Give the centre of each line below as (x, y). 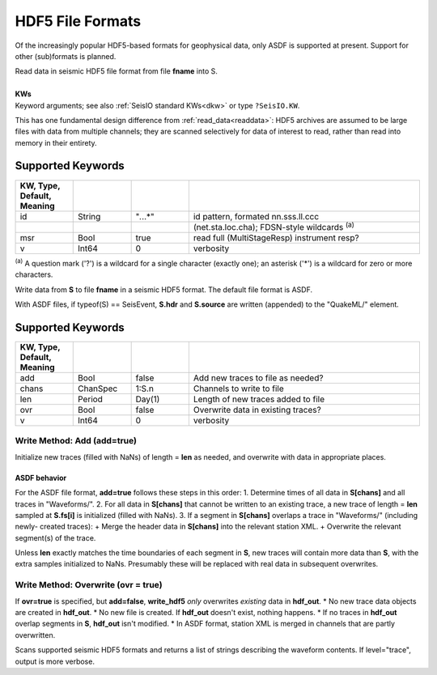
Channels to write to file (239, 388)
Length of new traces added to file (259, 399)
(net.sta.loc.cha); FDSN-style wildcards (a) (274, 226)
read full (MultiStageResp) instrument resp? (276, 237)
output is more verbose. (55, 661)
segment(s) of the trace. (55, 537)
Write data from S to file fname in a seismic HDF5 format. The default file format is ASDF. (164, 289)
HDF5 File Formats (78, 21)
